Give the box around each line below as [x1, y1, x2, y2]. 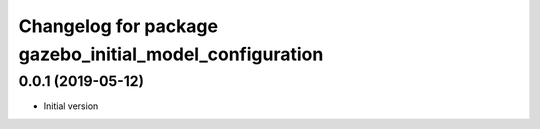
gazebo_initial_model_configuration [18, 43, 324, 65]
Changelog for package [18, 15, 219, 37]
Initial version [43, 100, 99, 112]
